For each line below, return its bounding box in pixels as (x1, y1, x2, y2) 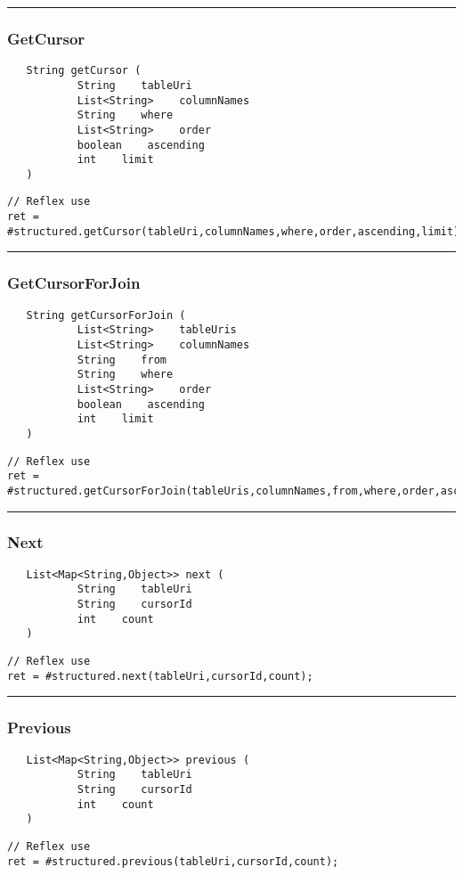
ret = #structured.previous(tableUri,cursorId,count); (7, 855, 339, 868)
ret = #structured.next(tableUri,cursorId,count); (7, 669, 313, 683)
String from (77, 353, 167, 366)
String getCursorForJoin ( (26, 308, 186, 322)
